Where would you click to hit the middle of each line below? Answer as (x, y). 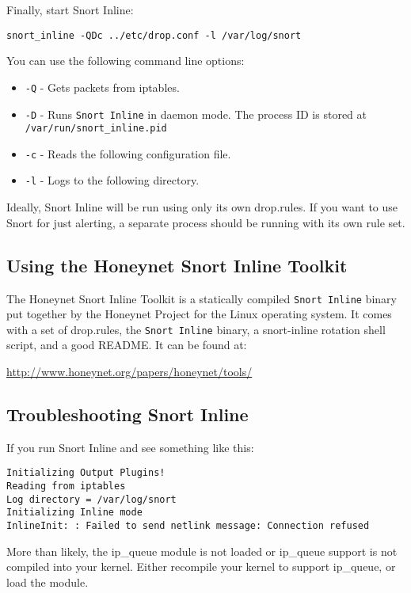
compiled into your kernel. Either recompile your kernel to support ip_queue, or (201, 566)
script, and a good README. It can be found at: (127, 345)
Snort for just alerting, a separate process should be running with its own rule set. (206, 222)
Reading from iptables (66, 487)
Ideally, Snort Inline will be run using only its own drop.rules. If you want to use (202, 207)
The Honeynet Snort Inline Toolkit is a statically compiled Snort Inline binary (202, 298)
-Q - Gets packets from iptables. (102, 87)
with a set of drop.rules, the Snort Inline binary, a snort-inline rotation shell (196, 329)
